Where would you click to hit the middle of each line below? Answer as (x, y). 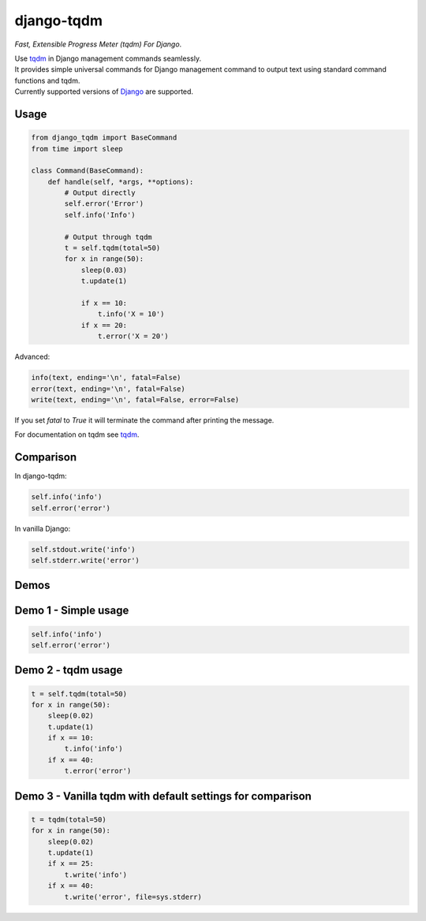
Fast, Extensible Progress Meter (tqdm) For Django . (98, 44)
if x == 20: (104, 325)
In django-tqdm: (41, 476)
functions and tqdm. (47, 80)
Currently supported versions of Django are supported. (104, 91)
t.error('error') (98, 771)
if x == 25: (71, 864)
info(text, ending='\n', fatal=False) (106, 378)
